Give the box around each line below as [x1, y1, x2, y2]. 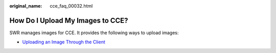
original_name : [9, 3, 42, 9]
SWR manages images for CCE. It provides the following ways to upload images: [9, 30, 179, 36]
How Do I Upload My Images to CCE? [9, 16, 128, 25]
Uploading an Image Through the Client [22, 39, 105, 45]
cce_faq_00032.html [50, 3, 93, 9]
